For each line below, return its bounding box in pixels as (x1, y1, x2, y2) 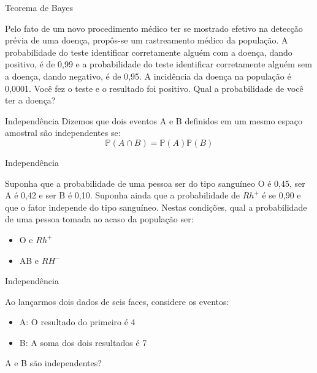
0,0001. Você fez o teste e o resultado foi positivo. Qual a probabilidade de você (5, 81, 304, 94)
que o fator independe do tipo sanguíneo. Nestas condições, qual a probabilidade (5, 200, 307, 213)
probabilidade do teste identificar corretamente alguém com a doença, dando (5, 45, 292, 58)
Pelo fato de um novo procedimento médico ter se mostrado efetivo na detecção (5, 21, 303, 34)
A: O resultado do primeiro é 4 (19, 315, 136, 328)
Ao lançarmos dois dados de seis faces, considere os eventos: (5, 295, 229, 307)
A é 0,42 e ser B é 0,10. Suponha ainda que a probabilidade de (5, 189, 240, 202)
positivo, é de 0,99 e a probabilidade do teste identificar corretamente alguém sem (5, 58, 312, 70)
